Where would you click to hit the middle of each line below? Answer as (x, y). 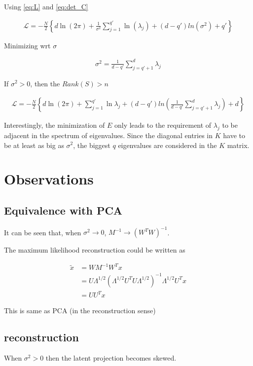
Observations (49, 179)
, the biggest (92, 145)
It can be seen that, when (43, 232)
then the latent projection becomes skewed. (111, 358)
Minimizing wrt (27, 45)
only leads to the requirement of (163, 125)
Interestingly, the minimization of (54, 125)
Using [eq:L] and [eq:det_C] (46, 6)
